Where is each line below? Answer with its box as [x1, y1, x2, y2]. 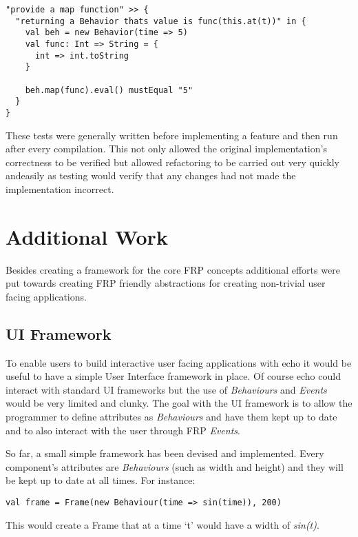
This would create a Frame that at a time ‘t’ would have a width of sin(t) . [6, 517, 319, 531]
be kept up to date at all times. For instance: [6, 473, 196, 487]
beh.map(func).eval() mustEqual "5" [25, 85, 193, 95]
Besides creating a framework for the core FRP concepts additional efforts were [6, 262, 340, 276]
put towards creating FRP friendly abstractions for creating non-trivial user [6, 276, 326, 290]
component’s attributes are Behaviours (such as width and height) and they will [6, 459, 344, 474]
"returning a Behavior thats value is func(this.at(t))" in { [15, 16, 306, 26]
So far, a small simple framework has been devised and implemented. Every [6, 446, 324, 460]
